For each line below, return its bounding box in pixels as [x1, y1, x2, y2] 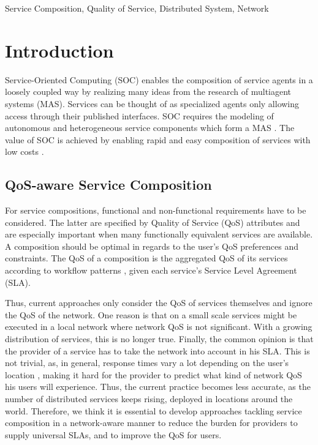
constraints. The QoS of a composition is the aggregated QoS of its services [5, 252, 288, 264]
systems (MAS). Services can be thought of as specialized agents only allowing [5, 97, 300, 110]
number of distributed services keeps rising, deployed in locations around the [5, 392, 293, 405]
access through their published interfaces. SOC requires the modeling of [5, 109, 274, 122]
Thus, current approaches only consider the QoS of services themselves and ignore [5, 296, 312, 309]
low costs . [5, 145, 44, 158]
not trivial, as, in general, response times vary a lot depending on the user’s [5, 356, 289, 369]
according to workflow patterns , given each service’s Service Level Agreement [5, 264, 297, 277]
